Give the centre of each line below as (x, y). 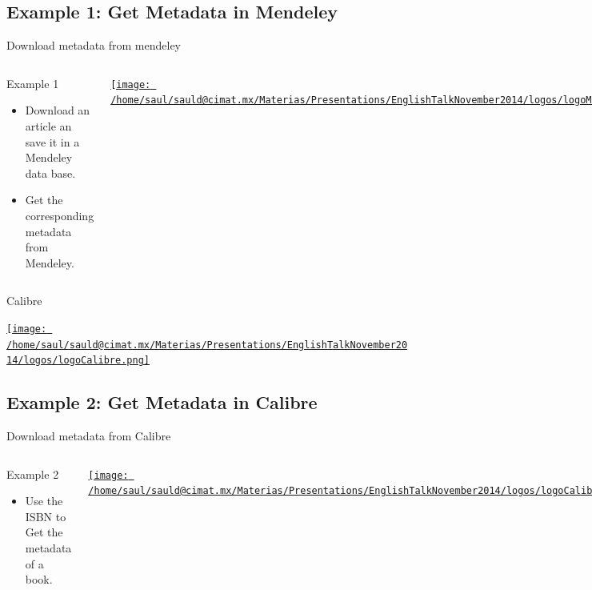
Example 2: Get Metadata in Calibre (162, 402)
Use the (44, 501)
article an (48, 125)
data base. (50, 173)
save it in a (52, 141)
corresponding (60, 215)
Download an (58, 110)
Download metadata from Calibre (89, 436)
